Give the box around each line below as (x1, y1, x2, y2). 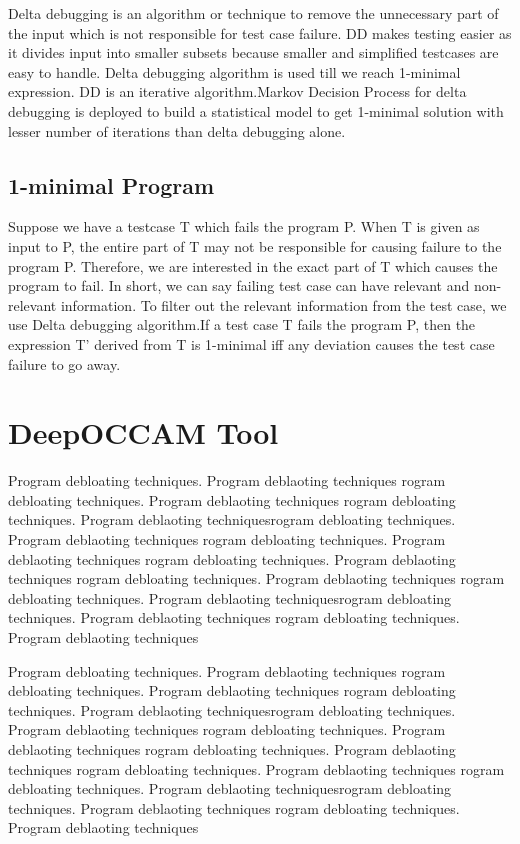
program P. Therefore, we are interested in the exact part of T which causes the (8, 255, 498, 276)
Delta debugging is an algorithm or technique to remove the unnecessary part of (8, 3, 499, 23)
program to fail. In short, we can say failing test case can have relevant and (8, 275, 470, 296)
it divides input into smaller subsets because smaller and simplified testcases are (8, 42, 499, 63)
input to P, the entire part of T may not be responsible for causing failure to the (8, 235, 502, 256)
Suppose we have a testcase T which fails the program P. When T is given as (8, 216, 480, 237)
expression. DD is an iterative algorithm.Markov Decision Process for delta (8, 81, 467, 102)
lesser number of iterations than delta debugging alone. (8, 120, 346, 141)
